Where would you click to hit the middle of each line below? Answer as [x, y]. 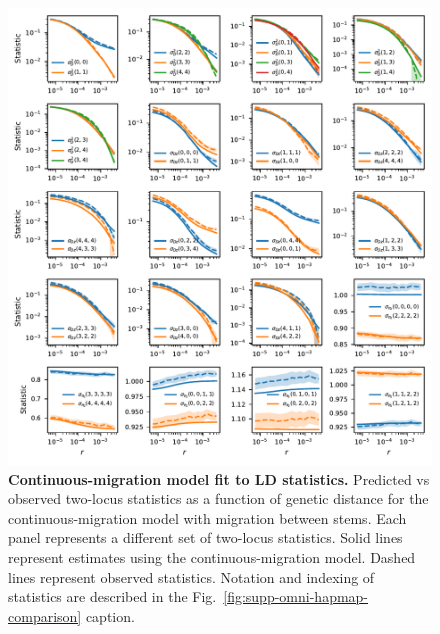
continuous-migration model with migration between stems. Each [207, 517]
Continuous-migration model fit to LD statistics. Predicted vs [219, 478]
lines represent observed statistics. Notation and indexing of [191, 576]
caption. [110, 615]
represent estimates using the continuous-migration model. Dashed [212, 556]
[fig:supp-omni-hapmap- [296, 596]
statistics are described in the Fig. [112, 596]
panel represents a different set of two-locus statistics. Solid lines [205, 537]
